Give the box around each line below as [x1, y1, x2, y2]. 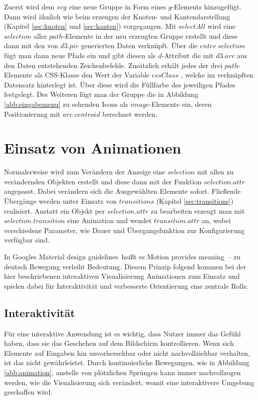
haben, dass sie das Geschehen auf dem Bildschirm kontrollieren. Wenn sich [4, 338, 234, 348]
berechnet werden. [102, 108, 158, 119]
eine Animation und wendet [67, 215, 152, 226]
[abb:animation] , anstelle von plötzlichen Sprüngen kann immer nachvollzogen [4, 367, 241, 377]
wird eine [207, 21, 236, 31]
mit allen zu [197, 166, 234, 177]
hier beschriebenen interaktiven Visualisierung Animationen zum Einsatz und [4, 271, 240, 281]
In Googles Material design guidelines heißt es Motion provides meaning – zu [4, 251, 241, 261]
